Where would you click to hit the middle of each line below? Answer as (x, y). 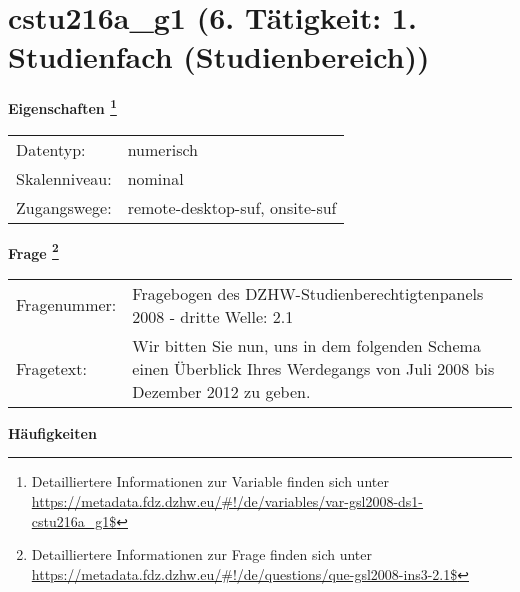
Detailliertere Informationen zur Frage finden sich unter (202, 554)
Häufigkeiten (52, 432)
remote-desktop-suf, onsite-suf (232, 207)
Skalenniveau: (64, 178)
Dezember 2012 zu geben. (221, 391)
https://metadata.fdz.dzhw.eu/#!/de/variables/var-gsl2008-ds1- (227, 501)
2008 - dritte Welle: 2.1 (213, 316)
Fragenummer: (66, 305)
